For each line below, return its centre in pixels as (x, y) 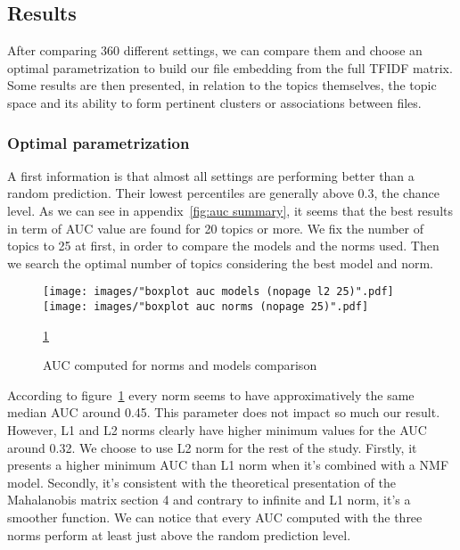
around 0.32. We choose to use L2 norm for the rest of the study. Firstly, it (212, 447)
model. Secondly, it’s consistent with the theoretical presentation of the (201, 482)
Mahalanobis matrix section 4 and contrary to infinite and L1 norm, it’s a (209, 500)
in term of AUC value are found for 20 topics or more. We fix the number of (215, 228)
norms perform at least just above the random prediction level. (179, 534)
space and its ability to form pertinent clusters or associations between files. (214, 102)
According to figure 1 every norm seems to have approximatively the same (211, 394)
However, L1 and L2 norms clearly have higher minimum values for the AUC (217, 430)
